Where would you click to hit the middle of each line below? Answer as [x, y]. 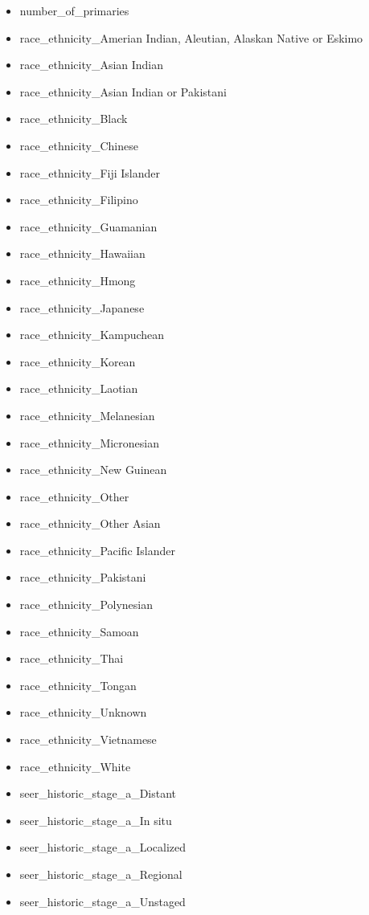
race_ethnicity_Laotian [79, 388]
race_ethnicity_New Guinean [93, 470]
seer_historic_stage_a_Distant [98, 793]
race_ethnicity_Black [74, 118]
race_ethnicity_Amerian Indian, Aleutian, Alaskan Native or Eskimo [191, 37]
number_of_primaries [74, 10]
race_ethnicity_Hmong [78, 280]
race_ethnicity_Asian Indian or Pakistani [123, 91]
